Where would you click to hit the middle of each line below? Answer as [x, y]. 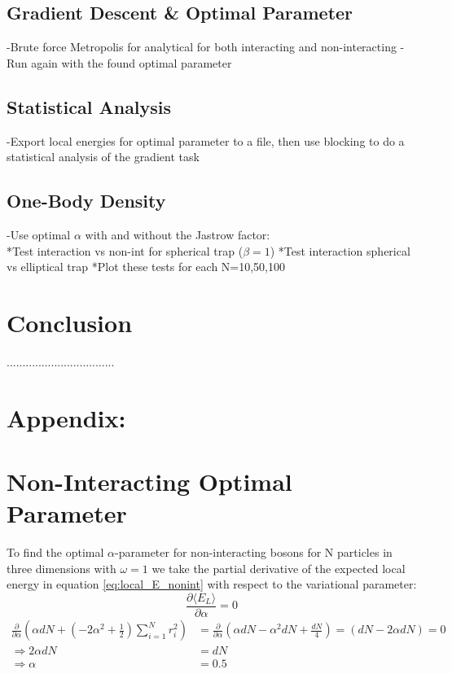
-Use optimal [39, 234]
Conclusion [70, 322]
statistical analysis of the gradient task [103, 157]
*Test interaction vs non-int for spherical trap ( [125, 250]
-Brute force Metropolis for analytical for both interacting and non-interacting [202, 47]
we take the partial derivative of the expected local [279, 568]
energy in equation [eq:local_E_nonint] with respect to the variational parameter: [212, 584]
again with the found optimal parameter [132, 62]
